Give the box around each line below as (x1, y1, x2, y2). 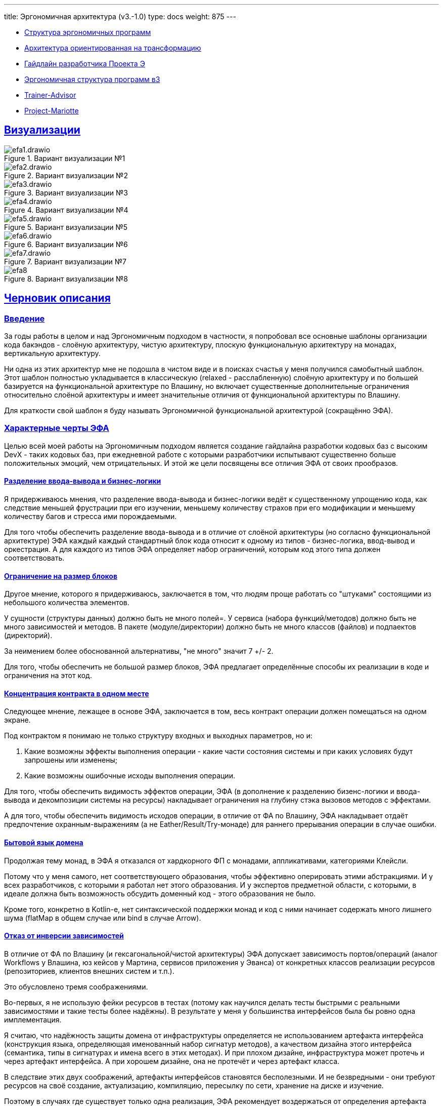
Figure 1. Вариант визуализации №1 (4, 153, 125, 163)
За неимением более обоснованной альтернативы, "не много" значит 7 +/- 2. (4, 647, 274, 656)
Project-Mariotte (24, 106, 79, 115)
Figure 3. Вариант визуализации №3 (4, 188, 128, 197)
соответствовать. (4, 554, 65, 563)
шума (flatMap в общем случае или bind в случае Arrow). (4, 913, 201, 922)
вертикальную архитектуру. (4, 349, 101, 358)
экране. (4, 716, 31, 725)
